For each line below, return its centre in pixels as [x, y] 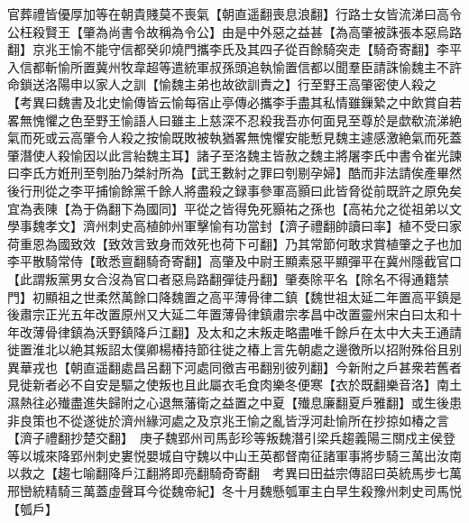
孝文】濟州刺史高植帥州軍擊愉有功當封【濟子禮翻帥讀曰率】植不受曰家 [253, 226]
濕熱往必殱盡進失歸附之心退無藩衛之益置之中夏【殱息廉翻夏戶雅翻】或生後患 [234, 403]
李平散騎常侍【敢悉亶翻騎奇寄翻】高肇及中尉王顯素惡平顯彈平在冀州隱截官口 [234, 261]
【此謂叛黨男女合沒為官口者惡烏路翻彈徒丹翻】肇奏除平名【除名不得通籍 [222, 278]
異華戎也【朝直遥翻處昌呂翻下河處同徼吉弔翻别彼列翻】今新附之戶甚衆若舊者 [234, 367]
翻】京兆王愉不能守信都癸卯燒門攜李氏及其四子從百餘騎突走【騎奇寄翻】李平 [234, 49]
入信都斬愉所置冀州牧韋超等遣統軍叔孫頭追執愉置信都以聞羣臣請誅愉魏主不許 [234, 66]
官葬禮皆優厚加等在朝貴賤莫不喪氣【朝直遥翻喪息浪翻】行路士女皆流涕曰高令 [234, 14]
